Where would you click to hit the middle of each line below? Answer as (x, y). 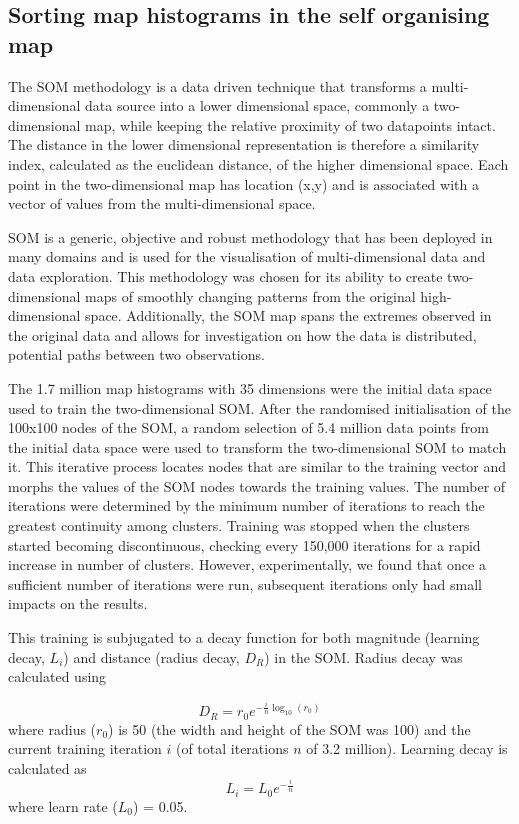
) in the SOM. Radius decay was (363, 656)
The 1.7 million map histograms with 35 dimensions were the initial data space (250, 387)
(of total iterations (232, 748)
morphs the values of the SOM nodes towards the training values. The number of (257, 485)
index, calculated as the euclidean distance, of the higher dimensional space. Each (258, 163)
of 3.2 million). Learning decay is (407, 748)
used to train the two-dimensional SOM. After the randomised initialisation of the (259, 407)
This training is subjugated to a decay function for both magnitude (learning (244, 637)
